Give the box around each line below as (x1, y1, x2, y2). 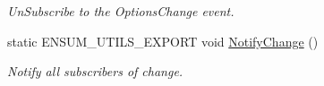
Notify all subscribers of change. (7, 62, 183, 81)
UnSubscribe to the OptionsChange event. (7, 2, 234, 20)
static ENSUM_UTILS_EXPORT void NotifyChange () (7, 31, 319, 50)
